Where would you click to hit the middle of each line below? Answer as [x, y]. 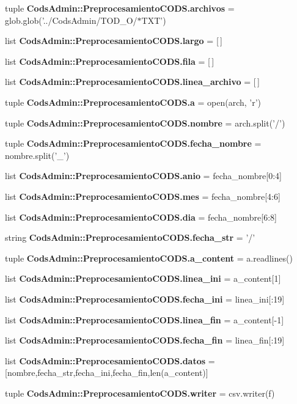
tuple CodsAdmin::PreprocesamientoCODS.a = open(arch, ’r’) [133, 102]
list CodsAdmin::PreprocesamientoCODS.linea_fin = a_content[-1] [145, 319]
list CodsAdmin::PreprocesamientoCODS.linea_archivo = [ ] [132, 82]
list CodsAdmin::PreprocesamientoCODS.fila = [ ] [110, 61]
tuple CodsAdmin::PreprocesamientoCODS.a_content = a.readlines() [149, 258]
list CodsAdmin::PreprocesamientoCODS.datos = [110, 360]
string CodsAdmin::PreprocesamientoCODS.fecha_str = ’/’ [130, 237]
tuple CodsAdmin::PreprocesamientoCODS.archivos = [120, 8]
